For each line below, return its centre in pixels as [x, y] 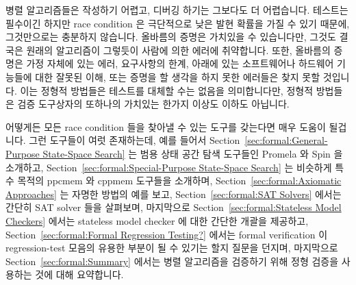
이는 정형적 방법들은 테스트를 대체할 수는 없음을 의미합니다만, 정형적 [167, 90]
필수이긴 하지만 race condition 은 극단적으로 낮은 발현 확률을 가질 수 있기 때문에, [178, 23]
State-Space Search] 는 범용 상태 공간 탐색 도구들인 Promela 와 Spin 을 [193, 153]
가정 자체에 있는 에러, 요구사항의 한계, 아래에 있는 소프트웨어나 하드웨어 [180, 63]
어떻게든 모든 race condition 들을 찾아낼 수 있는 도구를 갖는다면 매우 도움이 [166, 126]
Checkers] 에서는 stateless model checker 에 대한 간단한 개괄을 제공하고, [157, 220]
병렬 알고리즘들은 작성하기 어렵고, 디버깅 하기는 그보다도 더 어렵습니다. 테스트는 [177, 10]
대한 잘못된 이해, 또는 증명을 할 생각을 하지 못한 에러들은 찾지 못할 [178, 76]
